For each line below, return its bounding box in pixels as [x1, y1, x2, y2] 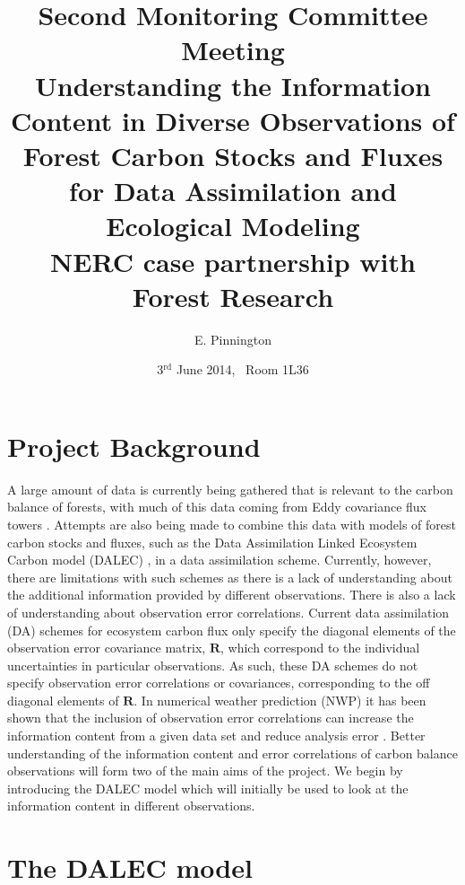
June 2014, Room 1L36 [176, 360, 309, 379]
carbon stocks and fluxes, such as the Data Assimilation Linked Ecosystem [7, 532, 418, 551]
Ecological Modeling [106, 207, 360, 244]
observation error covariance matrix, [7, 638, 206, 657]
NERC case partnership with [50, 242, 416, 279]
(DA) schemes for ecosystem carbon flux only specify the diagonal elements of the [7, 620, 456, 639]
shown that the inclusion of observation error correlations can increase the [7, 708, 414, 727]
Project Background [7, 427, 261, 464]
